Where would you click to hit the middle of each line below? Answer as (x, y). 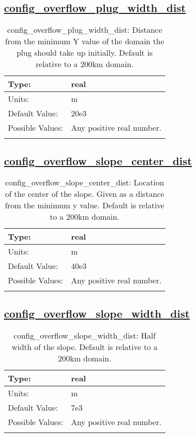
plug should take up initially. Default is (85, 53)
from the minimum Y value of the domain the (85, 41)
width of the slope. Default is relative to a (85, 347)
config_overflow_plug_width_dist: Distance (85, 30)
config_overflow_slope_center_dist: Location (85, 182)
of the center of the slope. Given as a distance (85, 194)
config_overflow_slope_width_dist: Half (85, 335)
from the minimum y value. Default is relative (85, 205)
